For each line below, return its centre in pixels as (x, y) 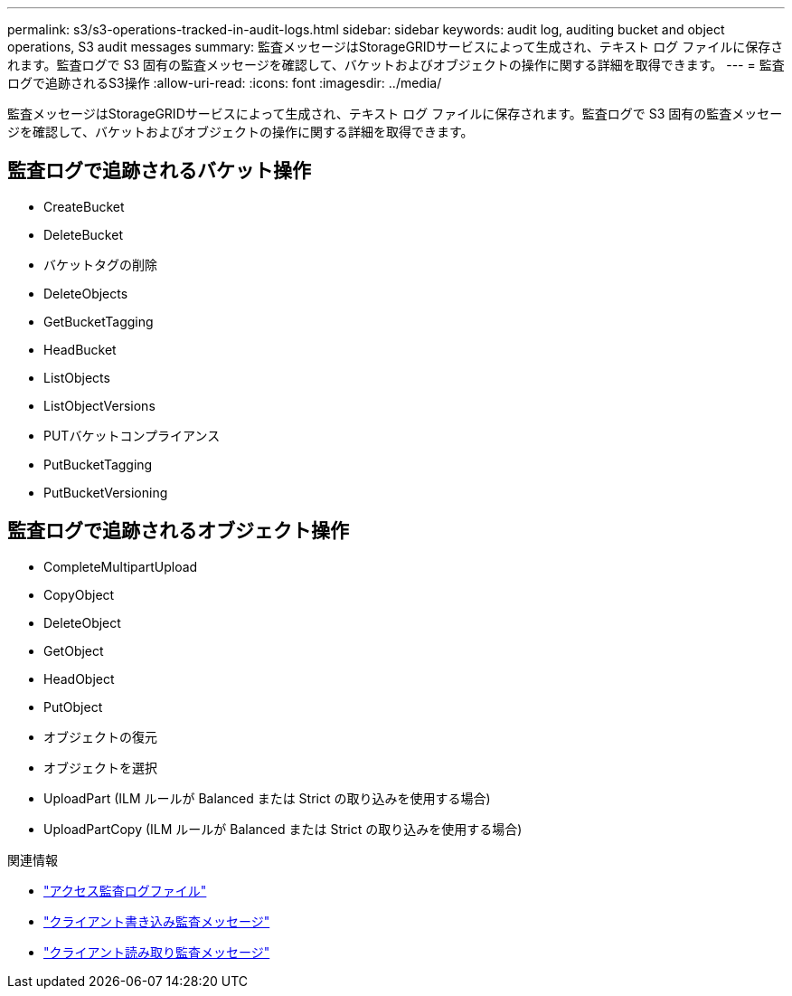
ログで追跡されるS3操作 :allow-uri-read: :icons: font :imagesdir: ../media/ (225, 83)
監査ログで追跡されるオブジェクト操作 (178, 531)
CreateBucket (84, 206)
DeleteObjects (86, 293)
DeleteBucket (83, 234)
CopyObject (79, 594)
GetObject (74, 650)
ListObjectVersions (99, 405)
